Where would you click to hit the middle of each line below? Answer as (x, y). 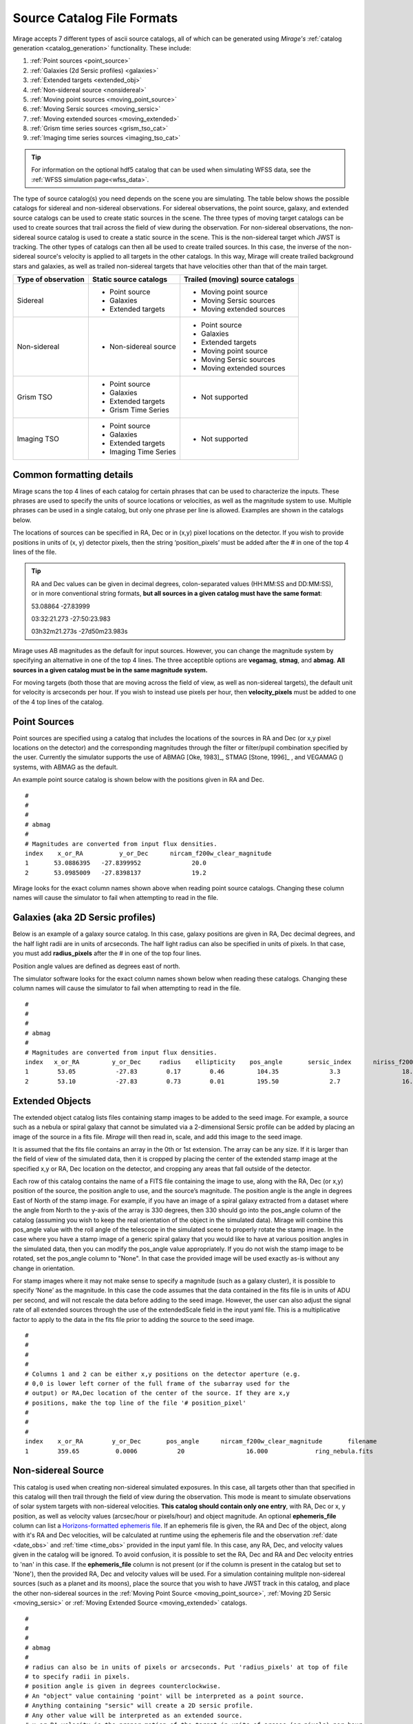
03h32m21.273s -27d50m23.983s (80, 632)
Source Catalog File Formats (95, 18)
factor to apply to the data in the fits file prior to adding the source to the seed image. (134, 1319)
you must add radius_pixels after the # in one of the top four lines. (107, 953)
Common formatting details (73, 475)
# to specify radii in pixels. (78, 1676)
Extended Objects (52, 1101)
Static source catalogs (130, 279)
